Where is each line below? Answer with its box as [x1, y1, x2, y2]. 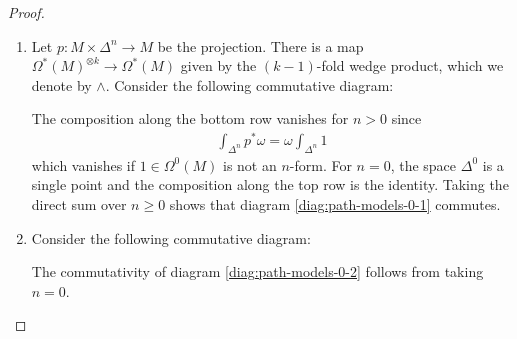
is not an [222, 154, 277, 175]
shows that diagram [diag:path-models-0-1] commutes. [169, 194, 501, 215]
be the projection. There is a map [157, 35, 364, 56]
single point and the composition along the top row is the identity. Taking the [31, 174, 509, 195]
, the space [390, 154, 457, 175]
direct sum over [31, 194, 127, 215]
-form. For [289, 154, 352, 175]
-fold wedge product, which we [316, 55, 504, 76]
